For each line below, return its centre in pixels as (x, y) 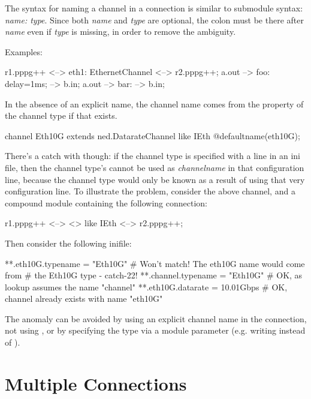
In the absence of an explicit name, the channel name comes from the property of (154, 103)
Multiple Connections (96, 383)
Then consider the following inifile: (68, 243)
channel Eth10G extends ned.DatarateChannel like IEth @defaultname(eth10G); (153, 135)
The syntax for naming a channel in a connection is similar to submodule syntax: (154, 8)
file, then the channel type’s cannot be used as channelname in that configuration (155, 167)
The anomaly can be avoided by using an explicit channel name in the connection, (156, 318)
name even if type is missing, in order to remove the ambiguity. (120, 31)
